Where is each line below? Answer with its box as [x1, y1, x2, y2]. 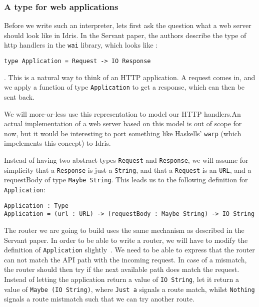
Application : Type [4, 202, 68, 209]
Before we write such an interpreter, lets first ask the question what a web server [4, 20, 251, 31]
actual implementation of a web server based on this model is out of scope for [4, 118, 242, 129]
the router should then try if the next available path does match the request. [4, 264, 239, 274]
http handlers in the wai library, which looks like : [4, 40, 158, 50]
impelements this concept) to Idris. [4, 138, 111, 148]
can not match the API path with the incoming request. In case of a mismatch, [4, 254, 247, 264]
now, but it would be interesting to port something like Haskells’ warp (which [4, 128, 241, 138]
